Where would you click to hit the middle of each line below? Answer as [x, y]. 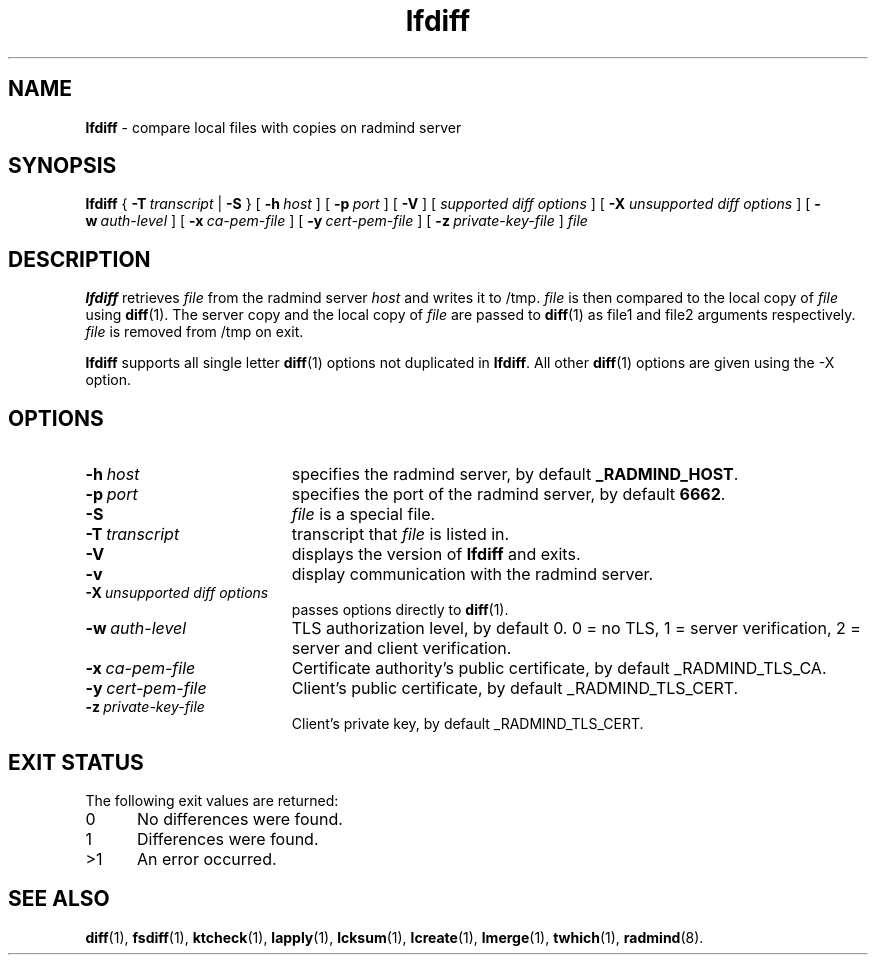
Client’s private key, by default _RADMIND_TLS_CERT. [467, 724]
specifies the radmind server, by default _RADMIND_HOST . [515, 474]
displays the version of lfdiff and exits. [436, 554]
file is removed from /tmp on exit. [194, 332]
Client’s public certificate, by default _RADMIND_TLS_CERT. [515, 688]
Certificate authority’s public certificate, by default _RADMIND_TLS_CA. [559, 668]
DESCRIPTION [79, 259]
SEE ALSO [59, 899]
